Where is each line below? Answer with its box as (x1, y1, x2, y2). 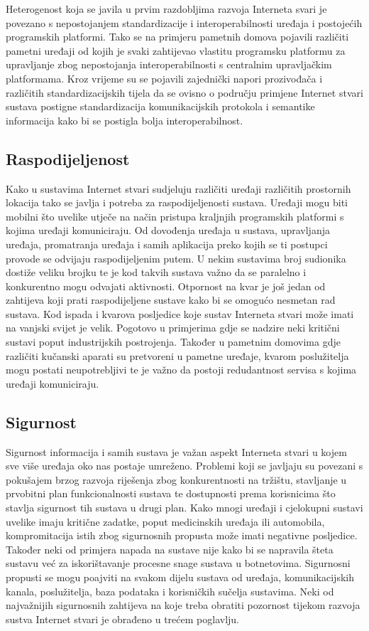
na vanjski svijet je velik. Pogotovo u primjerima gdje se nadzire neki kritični (6, 320, 340, 335)
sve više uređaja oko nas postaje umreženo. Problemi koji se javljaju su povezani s (6, 458, 363, 473)
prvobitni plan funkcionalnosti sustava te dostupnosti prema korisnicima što (6, 486, 336, 501)
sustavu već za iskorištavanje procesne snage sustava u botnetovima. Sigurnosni (6, 556, 351, 571)
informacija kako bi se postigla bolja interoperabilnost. (6, 112, 243, 127)
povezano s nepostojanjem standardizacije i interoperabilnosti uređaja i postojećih (6, 15, 363, 30)
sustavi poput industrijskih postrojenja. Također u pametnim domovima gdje (6, 334, 341, 349)
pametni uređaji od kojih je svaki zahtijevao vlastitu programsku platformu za (6, 43, 346, 58)
